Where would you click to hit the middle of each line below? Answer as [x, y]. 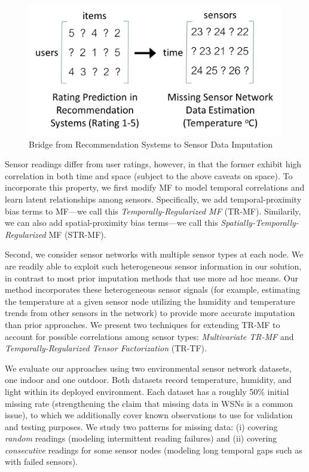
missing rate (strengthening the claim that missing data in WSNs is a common [149, 403]
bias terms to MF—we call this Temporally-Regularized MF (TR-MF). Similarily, [153, 211]
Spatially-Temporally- [260, 223]
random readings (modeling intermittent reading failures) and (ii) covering [141, 438]
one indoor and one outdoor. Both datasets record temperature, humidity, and [148, 380]
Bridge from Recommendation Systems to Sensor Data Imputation [151, 144]
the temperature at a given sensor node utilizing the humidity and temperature [150, 301]
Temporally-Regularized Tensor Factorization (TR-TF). [106, 348]
